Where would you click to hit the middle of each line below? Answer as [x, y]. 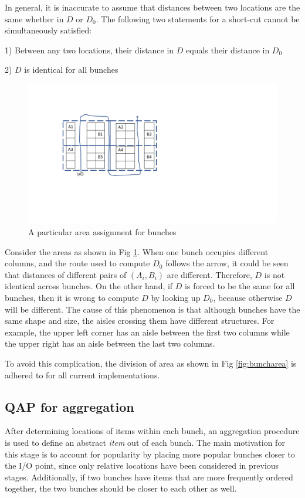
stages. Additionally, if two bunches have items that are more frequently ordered [149, 477]
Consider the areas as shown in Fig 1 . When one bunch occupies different [137, 251]
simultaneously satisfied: [48, 30]
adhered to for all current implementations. [82, 375]
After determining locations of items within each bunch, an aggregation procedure [152, 431]
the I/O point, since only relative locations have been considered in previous [142, 465]
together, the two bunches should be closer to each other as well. [121, 488]
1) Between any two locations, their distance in [89, 50]
